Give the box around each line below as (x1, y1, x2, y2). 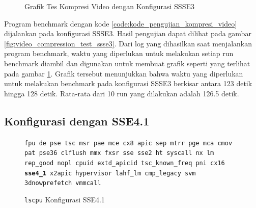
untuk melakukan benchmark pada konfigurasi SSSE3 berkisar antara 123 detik (4, 78, 252, 89)
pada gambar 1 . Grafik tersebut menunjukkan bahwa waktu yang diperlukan (4, 68, 243, 79)
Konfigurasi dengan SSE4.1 (4, 113, 150, 128)
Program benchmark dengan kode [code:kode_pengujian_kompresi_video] (4, 18, 237, 29)
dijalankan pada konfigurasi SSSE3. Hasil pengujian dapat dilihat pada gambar (4, 28, 251, 39)
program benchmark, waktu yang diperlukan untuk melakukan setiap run (4, 48, 234, 59)
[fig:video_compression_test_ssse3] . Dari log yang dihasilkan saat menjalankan (4, 38, 252, 48)
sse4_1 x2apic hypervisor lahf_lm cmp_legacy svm (24, 169, 196, 177)
